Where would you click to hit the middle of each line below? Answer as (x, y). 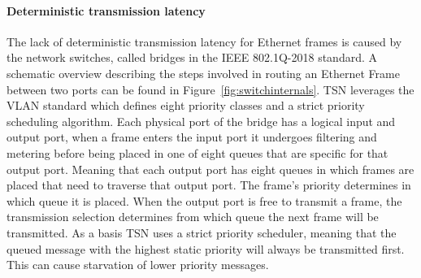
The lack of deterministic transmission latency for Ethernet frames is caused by (204, 41)
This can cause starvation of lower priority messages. (138, 265)
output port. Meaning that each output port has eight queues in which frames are (210, 169)
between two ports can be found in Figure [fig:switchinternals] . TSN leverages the (210, 89)
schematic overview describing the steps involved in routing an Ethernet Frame (203, 73)
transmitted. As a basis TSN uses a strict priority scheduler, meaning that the (202, 232)
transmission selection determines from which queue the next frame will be (193, 217)
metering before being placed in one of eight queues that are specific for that (197, 152)
